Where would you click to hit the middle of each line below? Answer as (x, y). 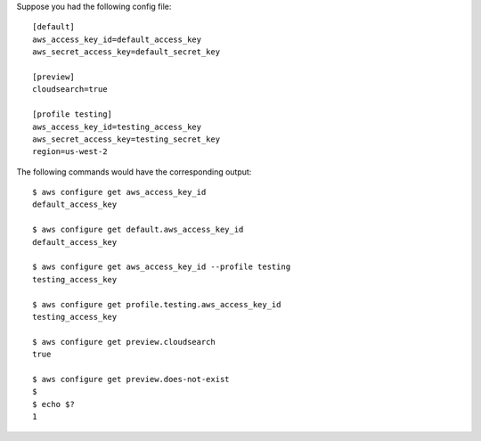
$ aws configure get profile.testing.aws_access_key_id (157, 304)
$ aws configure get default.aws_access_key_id (138, 230)
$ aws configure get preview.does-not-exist (131, 379)
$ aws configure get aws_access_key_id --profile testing (162, 267)
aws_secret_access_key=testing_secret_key (126, 139)
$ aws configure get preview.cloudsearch (124, 342)
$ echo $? (53, 404)
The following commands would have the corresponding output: (134, 171)
